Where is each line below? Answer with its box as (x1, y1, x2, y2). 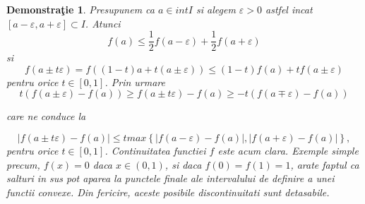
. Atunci (85, 16, 121, 30)
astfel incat (265, 2, 313, 16)
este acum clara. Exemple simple (217, 143, 359, 158)
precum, (6, 157, 40, 172)
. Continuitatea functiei (104, 143, 206, 158)
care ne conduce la (6, 109, 86, 124)
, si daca (164, 157, 202, 172)
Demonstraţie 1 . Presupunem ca (6, 2, 155, 16)
